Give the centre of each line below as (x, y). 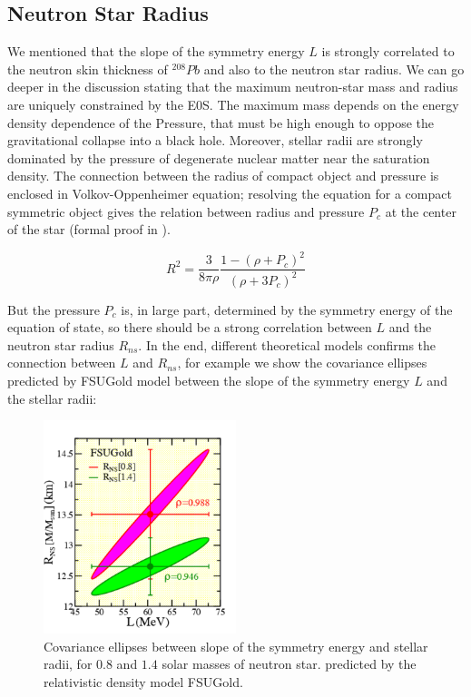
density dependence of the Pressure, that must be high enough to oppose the (221, 122)
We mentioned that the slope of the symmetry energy (156, 51)
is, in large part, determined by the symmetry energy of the (287, 309)
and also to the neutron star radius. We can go (334, 69)
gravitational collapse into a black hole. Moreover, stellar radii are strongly (215, 140)
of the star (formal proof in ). (89, 229)
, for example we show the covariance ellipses (302, 363)
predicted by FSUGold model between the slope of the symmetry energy (209, 381)
